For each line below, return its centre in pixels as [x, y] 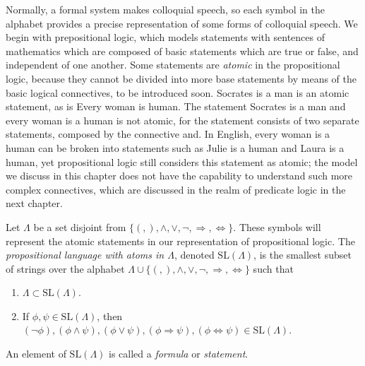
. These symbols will [277, 226]
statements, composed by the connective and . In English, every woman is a [168, 134]
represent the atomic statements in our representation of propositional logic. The [180, 241]
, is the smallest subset [303, 255]
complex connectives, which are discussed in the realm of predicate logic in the [176, 189]
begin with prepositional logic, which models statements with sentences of [165, 37]
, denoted [194, 255]
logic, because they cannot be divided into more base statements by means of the [181, 78]
